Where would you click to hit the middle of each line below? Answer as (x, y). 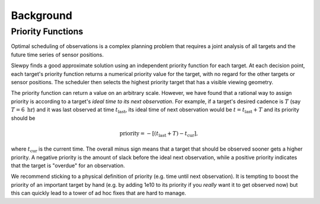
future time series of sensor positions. (57, 55)
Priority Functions (47, 31)
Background (41, 15)
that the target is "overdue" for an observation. (68, 165)
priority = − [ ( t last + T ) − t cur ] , (159, 134)
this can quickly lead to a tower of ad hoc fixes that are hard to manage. (99, 193)
